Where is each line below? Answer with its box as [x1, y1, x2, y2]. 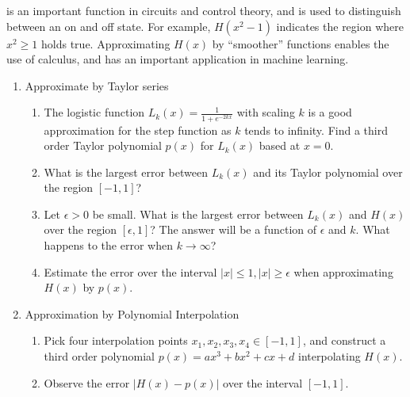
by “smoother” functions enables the [212, 35, 389, 52]
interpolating [298, 348, 361, 365]
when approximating [293, 263, 393, 280]
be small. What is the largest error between [92, 205, 304, 222]
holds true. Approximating [41, 35, 171, 52]
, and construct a [302, 332, 386, 349]
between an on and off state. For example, [6, 17, 211, 34]
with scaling [236, 104, 295, 120]
